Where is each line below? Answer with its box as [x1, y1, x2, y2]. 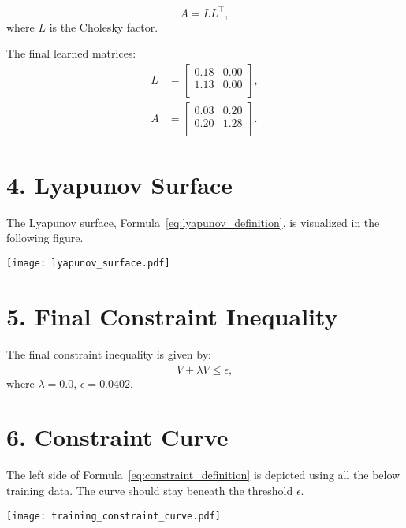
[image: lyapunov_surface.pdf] [6, 258, 170, 270]
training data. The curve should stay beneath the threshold [6, 482, 293, 498]
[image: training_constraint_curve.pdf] [6, 510, 222, 522]
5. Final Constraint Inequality [6, 299, 338, 332]
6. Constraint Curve [6, 421, 229, 453]
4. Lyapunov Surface [6, 168, 233, 200]
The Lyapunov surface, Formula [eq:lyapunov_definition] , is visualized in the [6, 214, 380, 230]
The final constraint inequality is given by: [6, 345, 211, 362]
